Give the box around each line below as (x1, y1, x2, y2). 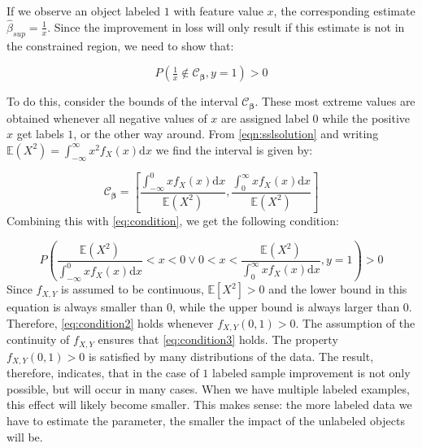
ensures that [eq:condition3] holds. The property (98, 331, 338, 348)
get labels (16, 125, 64, 142)
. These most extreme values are (255, 93, 415, 110)
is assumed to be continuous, (61, 281, 204, 298)
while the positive (322, 109, 411, 126)
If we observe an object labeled (7, 2, 161, 19)
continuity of (7, 331, 70, 348)
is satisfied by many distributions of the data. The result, (88, 347, 374, 364)
